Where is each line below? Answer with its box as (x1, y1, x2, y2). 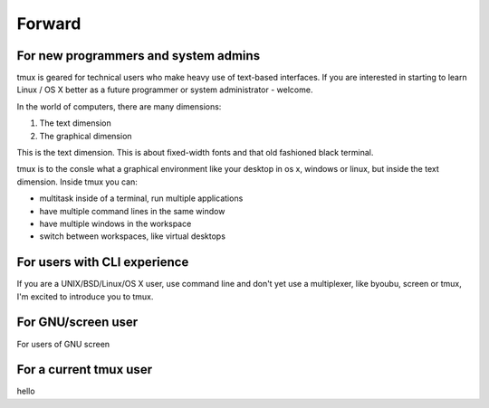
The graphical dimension (39, 130, 132, 141)
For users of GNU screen (16, 338, 110, 349)
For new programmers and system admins (16, 48, 261, 63)
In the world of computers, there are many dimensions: (16, 100, 222, 112)
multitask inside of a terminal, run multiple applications (39, 193, 244, 204)
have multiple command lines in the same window (39, 205, 225, 216)
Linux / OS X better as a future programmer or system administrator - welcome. (16, 84, 313, 95)
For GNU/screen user (16, 315, 139, 330)
